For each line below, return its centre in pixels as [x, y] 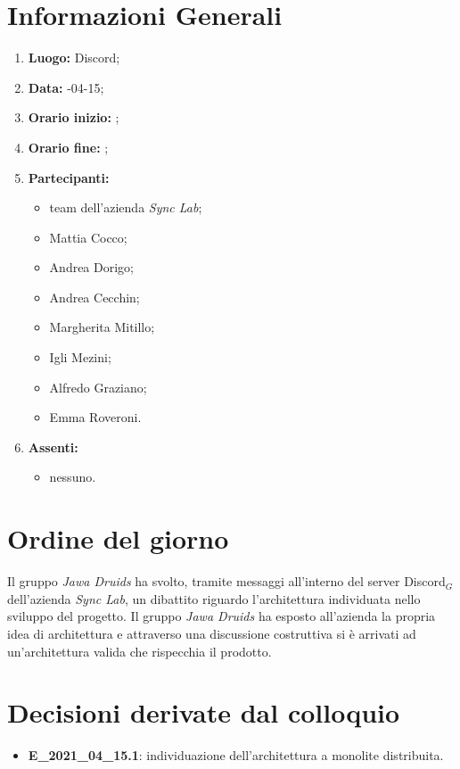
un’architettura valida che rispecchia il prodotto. [140, 651]
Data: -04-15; [66, 87]
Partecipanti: [69, 177]
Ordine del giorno [118, 538]
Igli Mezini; [80, 357]
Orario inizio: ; [74, 117]
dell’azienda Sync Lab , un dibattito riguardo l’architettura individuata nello [214, 598]
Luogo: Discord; [74, 58]
